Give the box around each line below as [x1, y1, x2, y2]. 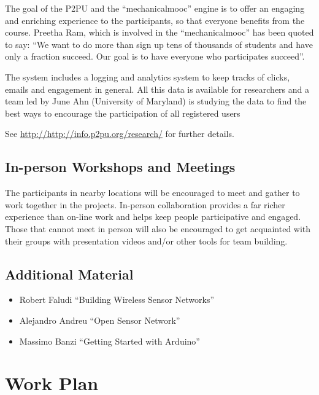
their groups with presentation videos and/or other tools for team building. [5, 234, 288, 247]
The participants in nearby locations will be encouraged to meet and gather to [5, 186, 300, 199]
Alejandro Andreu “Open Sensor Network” [19, 313, 180, 326]
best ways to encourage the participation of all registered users [5, 106, 240, 119]
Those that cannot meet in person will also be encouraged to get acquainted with [5, 222, 311, 235]
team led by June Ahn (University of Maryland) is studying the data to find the [5, 95, 307, 108]
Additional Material [5, 264, 134, 283]
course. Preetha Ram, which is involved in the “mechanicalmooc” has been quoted [5, 26, 314, 39]
